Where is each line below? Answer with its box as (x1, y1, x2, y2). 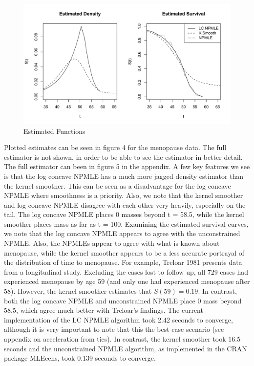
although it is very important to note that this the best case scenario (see (4, 324, 224, 334)
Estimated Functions (23, 126, 85, 136)
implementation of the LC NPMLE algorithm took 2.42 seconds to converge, (4, 314, 233, 324)
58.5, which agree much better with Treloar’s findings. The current (4, 305, 203, 315)
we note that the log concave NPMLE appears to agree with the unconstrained (4, 228, 240, 238)
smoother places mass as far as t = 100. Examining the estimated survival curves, (4, 218, 249, 229)
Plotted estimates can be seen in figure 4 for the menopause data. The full (4, 142, 227, 152)
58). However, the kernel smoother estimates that (4, 286, 152, 296)
